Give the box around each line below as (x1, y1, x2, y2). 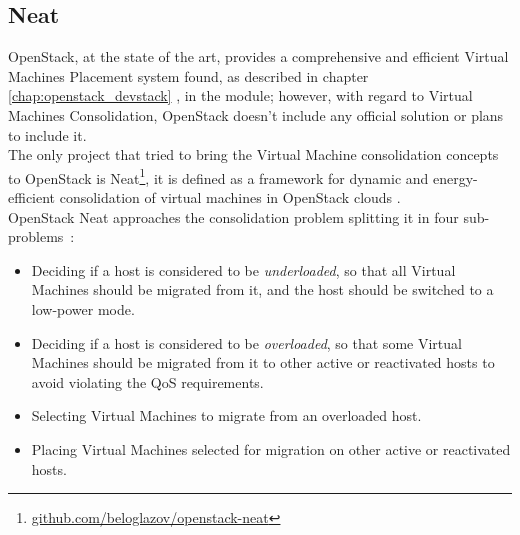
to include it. (8, 124, 87, 145)
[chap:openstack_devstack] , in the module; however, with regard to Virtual (8, 85, 473, 106)
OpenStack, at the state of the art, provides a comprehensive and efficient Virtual (8, 46, 509, 67)
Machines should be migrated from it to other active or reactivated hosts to (31, 352, 495, 373)
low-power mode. (31, 298, 135, 319)
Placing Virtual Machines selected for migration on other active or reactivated (31, 438, 511, 459)
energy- (433, 167, 478, 188)
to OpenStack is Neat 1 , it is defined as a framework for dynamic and (8, 164, 429, 188)
